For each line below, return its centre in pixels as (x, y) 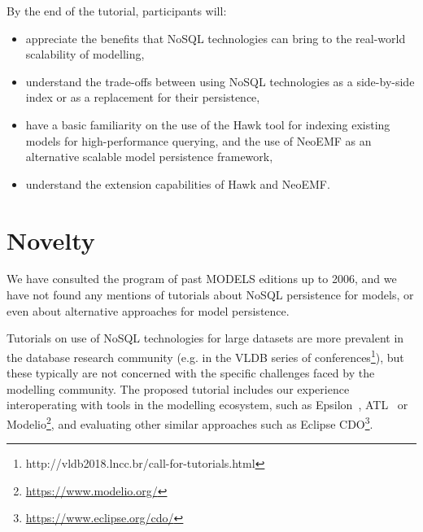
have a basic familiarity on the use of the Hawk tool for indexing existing (208, 124)
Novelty (51, 240)
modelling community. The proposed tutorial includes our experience (178, 388)
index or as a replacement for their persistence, (143, 97)
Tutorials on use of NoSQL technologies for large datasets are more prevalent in (205, 338)
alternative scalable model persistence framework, (149, 157)
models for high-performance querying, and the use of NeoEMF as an (198, 140)
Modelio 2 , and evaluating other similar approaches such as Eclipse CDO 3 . (190, 422)
